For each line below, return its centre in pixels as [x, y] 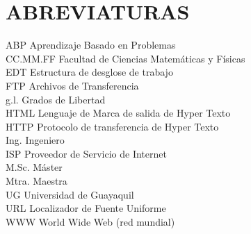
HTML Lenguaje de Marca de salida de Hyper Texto [118, 113]
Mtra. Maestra [37, 181]
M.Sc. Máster [34, 167]
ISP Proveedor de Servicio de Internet [86, 153]
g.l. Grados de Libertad [56, 99]
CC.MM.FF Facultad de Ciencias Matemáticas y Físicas [125, 58]
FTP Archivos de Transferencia [72, 85]
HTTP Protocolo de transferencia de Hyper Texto [112, 126]
